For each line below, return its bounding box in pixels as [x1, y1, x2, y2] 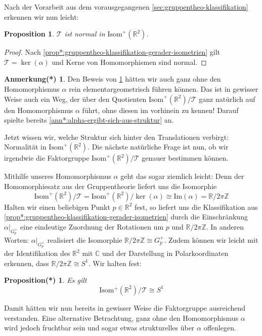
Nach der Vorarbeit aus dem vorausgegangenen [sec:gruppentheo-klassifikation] [4, 2, 248, 12]
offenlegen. [203, 322, 236, 333]
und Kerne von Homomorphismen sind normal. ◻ [52, 56, 207, 67]
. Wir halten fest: [88, 257, 142, 268]
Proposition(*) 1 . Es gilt [4, 275, 87, 285]
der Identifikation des [4, 248, 70, 258]
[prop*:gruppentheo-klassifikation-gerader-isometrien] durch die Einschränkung [4, 211, 248, 222]
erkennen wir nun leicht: [4, 11, 79, 22]
